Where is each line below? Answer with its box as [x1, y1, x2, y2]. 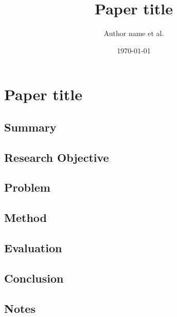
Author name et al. [103, 28, 164, 39]
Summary [4, 119, 57, 135]
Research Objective [4, 149, 109, 165]
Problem [4, 179, 50, 195]
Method [4, 210, 47, 226]
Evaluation [4, 240, 62, 256]
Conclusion [4, 270, 64, 286]
